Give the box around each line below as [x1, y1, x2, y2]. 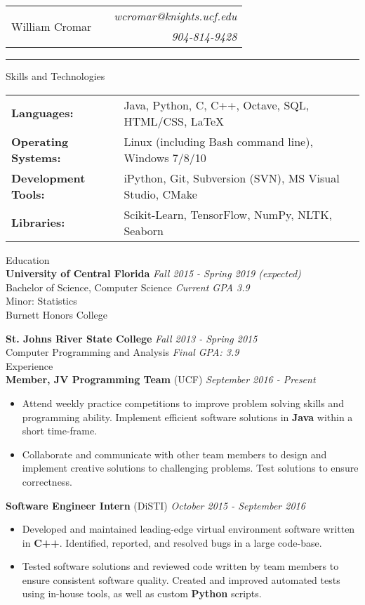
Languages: [11, 105, 74, 121]
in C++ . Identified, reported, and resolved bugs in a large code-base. [22, 535, 322, 550]
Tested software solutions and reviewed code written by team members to [22, 559, 339, 573]
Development [11, 169, 86, 186]
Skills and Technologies [6, 69, 105, 83]
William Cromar [11, 18, 92, 34]
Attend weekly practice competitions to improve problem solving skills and [22, 395, 344, 410]
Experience [6, 358, 53, 373]
